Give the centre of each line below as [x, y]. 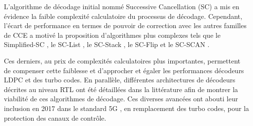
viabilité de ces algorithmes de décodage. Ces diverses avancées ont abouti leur [121, 99]
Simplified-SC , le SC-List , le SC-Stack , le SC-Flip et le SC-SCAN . [107, 44]
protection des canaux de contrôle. [55, 118]
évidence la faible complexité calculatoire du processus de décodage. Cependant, [123, 16]
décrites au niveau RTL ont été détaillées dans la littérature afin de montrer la [121, 89]
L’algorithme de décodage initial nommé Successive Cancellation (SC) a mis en [122, 6]
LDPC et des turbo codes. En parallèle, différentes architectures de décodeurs [120, 80]
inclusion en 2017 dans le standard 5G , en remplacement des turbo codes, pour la [126, 108]
